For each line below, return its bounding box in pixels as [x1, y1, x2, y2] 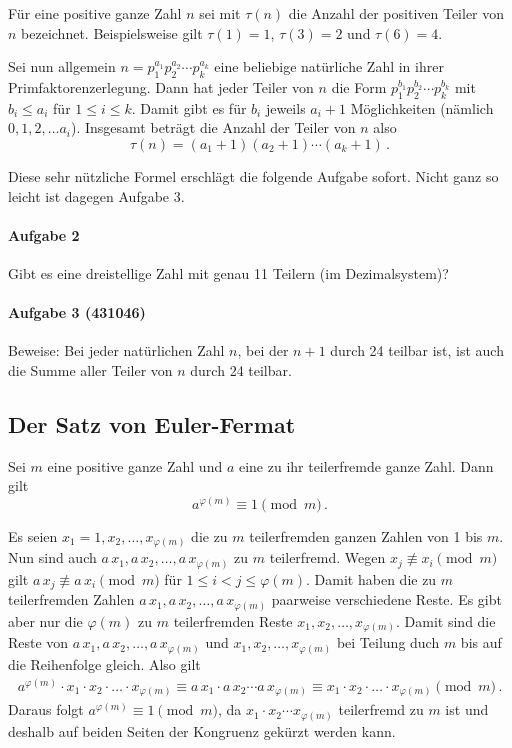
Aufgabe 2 [8, 224, 80, 245]
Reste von [8, 632, 69, 653]
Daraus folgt [8, 699, 84, 720]
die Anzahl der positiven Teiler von [288, 3, 505, 23]
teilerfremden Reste [173, 610, 293, 631]
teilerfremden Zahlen [8, 589, 135, 610]
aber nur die [8, 610, 83, 631]
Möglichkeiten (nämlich [350, 97, 494, 118]
